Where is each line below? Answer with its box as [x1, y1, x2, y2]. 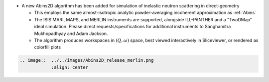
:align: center [51, 64, 88, 70]
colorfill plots [34, 44, 61, 50]
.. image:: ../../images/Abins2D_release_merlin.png [19, 57, 154, 63]
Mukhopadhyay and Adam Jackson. [34, 30, 108, 37]
